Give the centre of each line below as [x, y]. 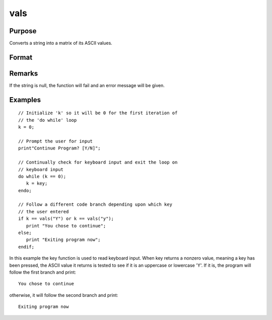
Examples [25, 100]
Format [21, 57]
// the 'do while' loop [48, 120]
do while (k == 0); [42, 176]
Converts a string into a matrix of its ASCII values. [61, 43]
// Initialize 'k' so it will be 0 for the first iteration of [98, 113]
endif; [26, 247]
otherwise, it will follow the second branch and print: [64, 295]
